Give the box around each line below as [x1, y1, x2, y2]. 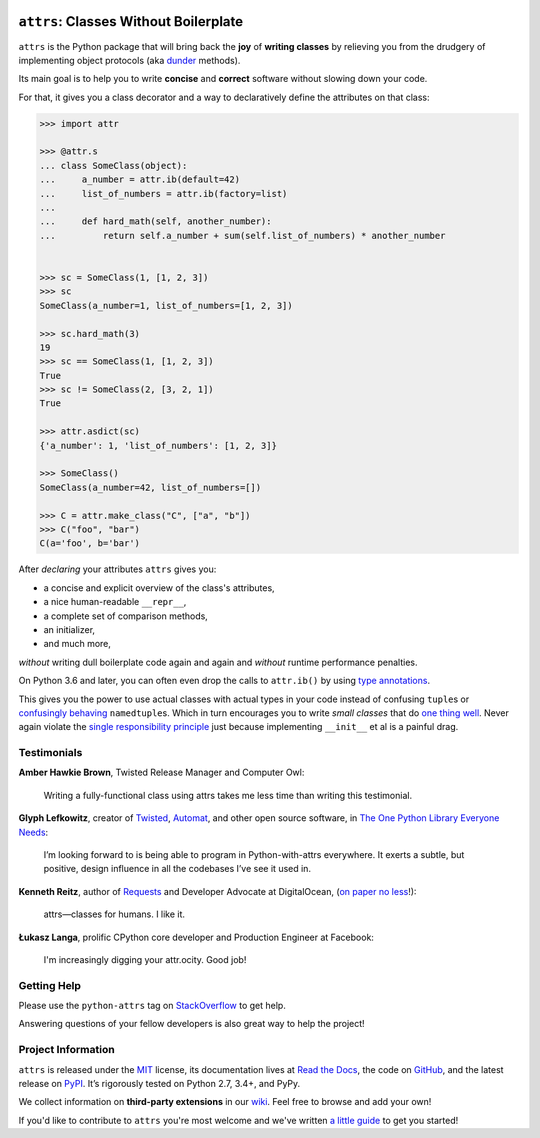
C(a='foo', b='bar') [39, 538, 140, 549]
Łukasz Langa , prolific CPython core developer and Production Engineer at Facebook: [18, 931, 375, 943]
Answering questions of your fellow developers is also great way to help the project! [18, 1018, 365, 1030]
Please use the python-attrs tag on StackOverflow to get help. [18, 1000, 287, 1012]
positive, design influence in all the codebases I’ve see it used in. [43, 863, 312, 875]
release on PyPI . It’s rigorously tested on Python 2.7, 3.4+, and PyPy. [18, 1078, 301, 1089]
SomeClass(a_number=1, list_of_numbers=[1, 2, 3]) [39, 300, 294, 311]
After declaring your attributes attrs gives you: [18, 563, 217, 575]
